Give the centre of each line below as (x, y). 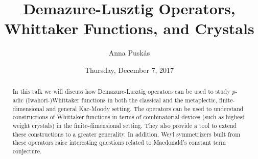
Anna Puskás (129, 53)
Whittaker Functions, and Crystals (129, 28)
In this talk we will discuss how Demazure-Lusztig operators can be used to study (121, 91)
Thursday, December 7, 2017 (129, 70)
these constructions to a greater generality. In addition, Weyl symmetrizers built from (126, 134)
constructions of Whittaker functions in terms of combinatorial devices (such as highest (128, 117)
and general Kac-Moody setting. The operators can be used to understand (145, 108)
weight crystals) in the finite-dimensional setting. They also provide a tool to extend (125, 125)
